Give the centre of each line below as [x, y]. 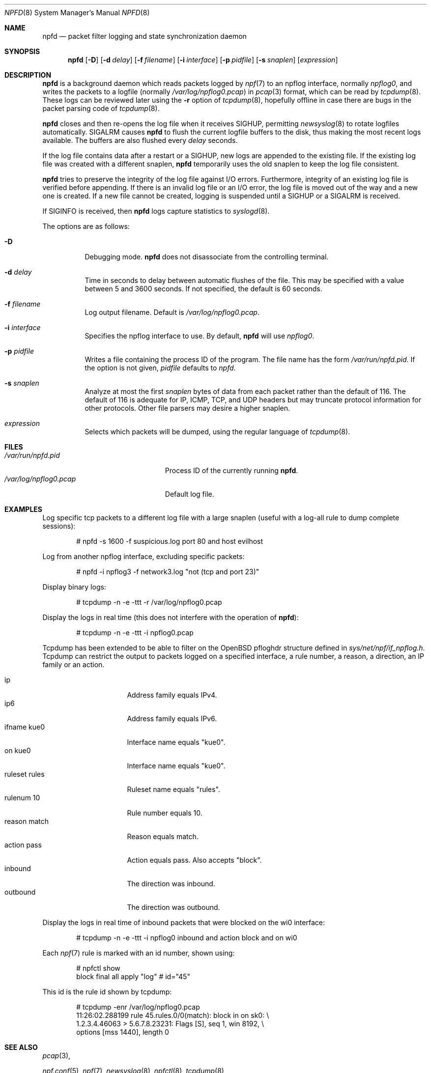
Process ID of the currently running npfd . [231, 470]
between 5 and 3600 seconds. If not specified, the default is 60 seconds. [203, 289]
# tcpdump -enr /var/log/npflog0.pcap [138, 1007]
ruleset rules [25, 774]
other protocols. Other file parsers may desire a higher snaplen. [187, 408]
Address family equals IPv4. [172, 695]
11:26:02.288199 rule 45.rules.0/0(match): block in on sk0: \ [173, 1015]
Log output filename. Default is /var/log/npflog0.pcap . [172, 312]
